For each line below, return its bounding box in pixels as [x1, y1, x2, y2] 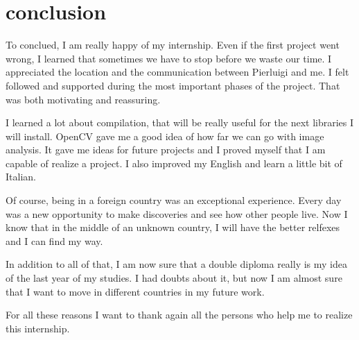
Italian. [6, 169, 36, 184]
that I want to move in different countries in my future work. [6, 284, 265, 298]
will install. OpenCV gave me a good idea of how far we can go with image [6, 128, 324, 143]
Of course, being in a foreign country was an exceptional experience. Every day [6, 193, 342, 207]
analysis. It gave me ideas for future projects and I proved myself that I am [6, 142, 326, 157]
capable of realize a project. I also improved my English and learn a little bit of [6, 155, 342, 170]
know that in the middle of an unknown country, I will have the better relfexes [6, 220, 340, 235]
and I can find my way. [6, 233, 103, 248]
